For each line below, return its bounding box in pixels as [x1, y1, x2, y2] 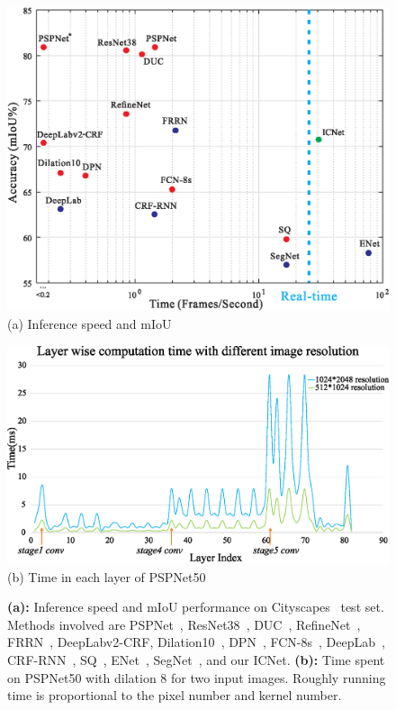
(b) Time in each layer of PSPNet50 [7, 567, 206, 586]
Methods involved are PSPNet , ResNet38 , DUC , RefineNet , [7, 614, 361, 633]
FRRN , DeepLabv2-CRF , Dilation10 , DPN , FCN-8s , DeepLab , [7, 633, 385, 651]
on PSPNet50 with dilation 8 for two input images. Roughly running [7, 668, 386, 687]
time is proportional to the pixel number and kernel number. [7, 686, 342, 705]
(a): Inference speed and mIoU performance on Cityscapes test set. [7, 597, 384, 616]
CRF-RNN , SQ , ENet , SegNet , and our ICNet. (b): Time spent [7, 651, 385, 669]
